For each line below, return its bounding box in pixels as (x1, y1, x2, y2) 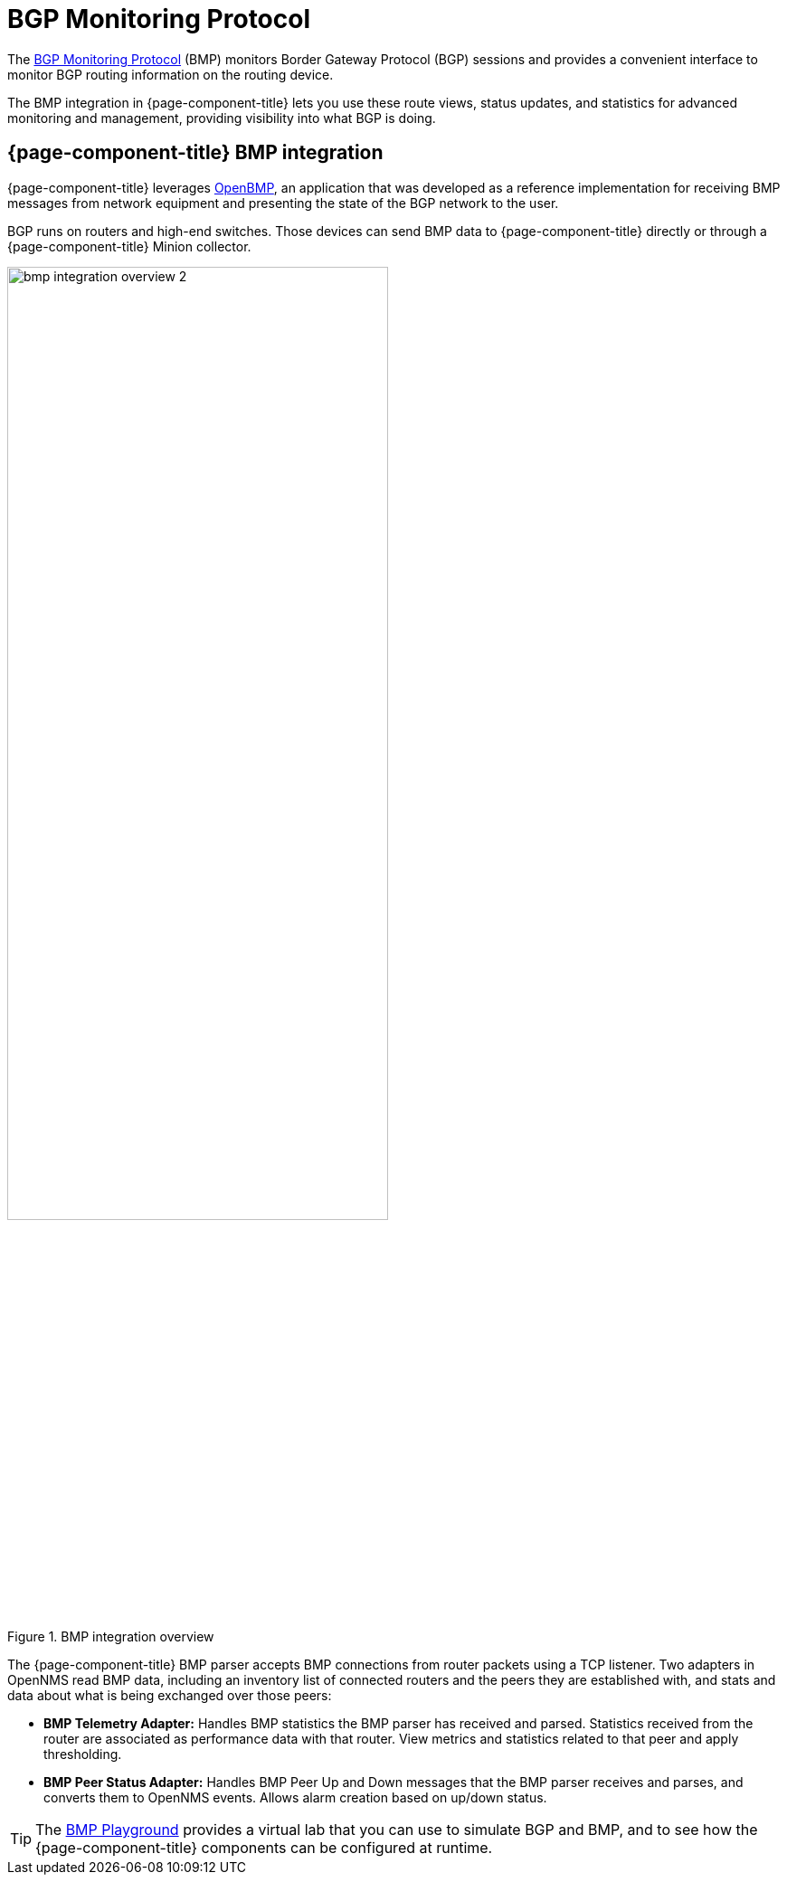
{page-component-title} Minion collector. (7, 238, 251, 254)
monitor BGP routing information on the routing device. (7, 66, 334, 82)
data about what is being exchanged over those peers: (7, 1687, 332, 1703)
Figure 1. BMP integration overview (7, 1628, 214, 1644)
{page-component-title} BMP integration (7, 141, 384, 165)
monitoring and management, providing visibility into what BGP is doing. (7, 109, 436, 126)
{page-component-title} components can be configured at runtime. (35, 1838, 493, 1857)
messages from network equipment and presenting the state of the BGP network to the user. (7, 194, 559, 211)
